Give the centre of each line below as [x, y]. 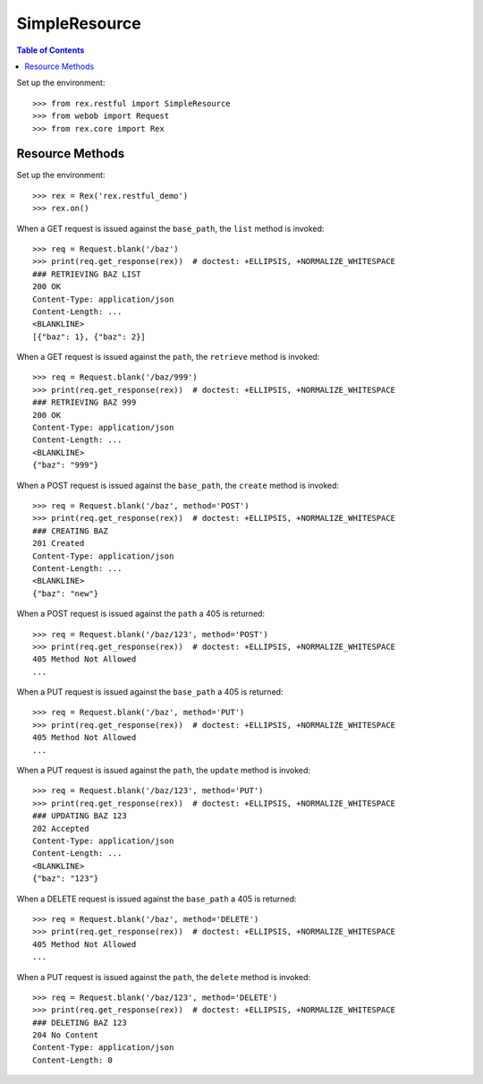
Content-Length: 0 [73, 1060]
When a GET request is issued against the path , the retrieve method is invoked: [168, 357]
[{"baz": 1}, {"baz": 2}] [89, 337]
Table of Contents [51, 50]
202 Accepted [61, 828]
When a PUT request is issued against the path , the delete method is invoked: [164, 977]
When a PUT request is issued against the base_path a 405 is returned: [150, 692]
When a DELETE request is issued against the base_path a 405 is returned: [157, 899]
